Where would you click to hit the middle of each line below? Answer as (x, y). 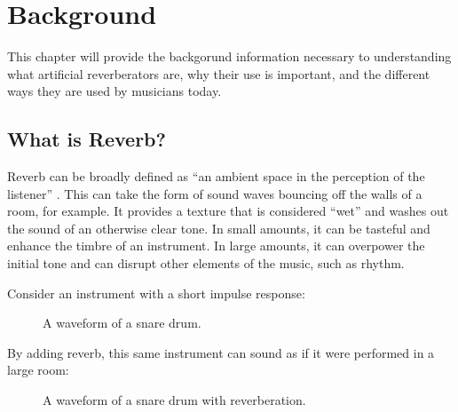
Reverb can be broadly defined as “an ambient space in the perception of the (216, 176)
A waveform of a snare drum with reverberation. (174, 400)
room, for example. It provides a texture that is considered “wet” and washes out (228, 211)
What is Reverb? (87, 139)
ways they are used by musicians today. (114, 91)
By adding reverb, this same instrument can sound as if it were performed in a (221, 352)
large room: (38, 370)
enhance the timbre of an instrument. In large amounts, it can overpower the (216, 246)
